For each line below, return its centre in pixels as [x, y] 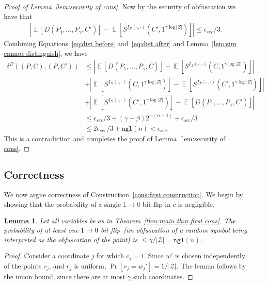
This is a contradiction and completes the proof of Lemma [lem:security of [115, 138]
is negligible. [196, 204]
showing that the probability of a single [63, 204]
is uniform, [90, 265]
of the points [23, 265]
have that [18, 16]
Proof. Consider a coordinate [47, 256]
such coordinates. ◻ [163, 276]
